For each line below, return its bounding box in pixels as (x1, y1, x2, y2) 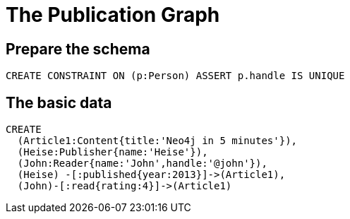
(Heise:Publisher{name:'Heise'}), (17, 146, 208, 158)
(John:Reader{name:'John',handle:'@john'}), (17, 158, 267, 170)
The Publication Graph (6, 3, 220, 27)
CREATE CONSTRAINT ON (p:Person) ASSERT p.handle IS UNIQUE (6, 70, 345, 82)
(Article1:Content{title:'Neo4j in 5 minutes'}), (17, 135, 298, 147)
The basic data (6, 93, 112, 112)
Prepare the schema (6, 40, 150, 58)
